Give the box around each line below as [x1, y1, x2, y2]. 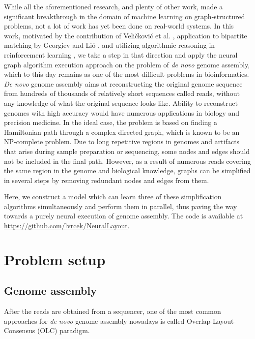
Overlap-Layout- [186, 315, 236, 326]
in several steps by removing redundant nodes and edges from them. [4, 175, 209, 185]
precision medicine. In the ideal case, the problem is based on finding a [4, 117, 217, 127]
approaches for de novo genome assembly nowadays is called [4, 315, 185, 326]
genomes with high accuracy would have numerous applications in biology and [4, 107, 240, 118]
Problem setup [4, 249, 106, 269]
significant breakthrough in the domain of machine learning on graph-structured [4, 11, 245, 21]
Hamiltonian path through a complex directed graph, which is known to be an [4, 126, 240, 137]
